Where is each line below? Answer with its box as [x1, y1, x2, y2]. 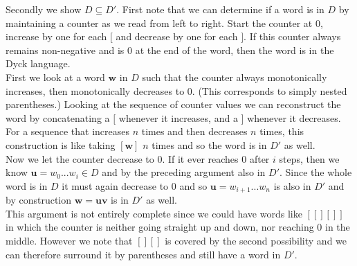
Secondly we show [6, 2, 82, 16]
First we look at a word [6, 69, 105, 84]
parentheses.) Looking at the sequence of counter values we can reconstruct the [6, 97, 341, 112]
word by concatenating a [6, 110, 110, 125]
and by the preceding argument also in [102, 165, 266, 179]
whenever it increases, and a [118, 110, 238, 125]
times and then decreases [141, 124, 248, 139]
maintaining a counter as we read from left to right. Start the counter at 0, [6, 15, 323, 30]
